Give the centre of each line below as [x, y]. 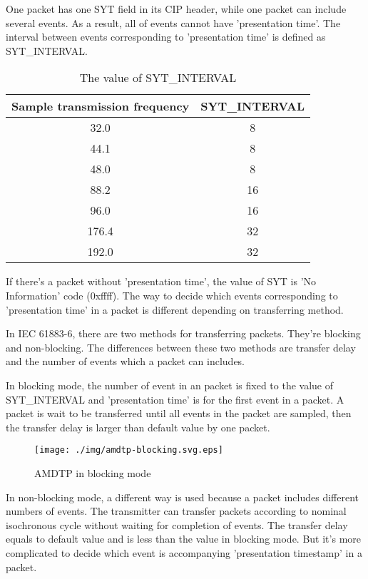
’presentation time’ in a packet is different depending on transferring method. [175, 309]
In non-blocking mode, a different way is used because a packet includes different [183, 497]
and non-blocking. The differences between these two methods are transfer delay [181, 347]
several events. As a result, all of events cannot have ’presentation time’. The [173, 22]
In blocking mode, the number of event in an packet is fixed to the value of [169, 385]
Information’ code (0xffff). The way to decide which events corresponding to [172, 295]
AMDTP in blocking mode [93, 472]
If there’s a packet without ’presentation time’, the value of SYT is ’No [161, 281]
